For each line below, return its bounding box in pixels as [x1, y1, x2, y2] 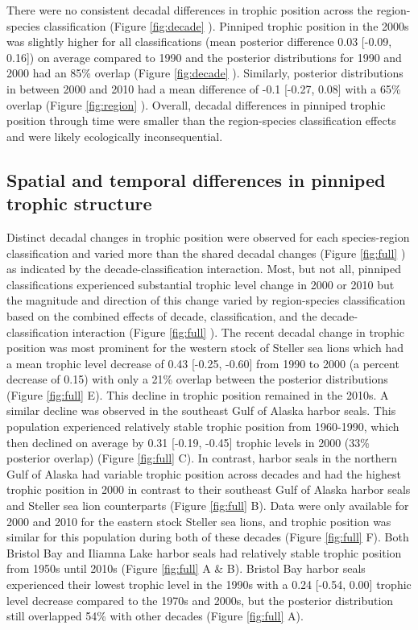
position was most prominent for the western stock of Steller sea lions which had [6, 339, 404, 356]
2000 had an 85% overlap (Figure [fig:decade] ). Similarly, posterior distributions [6, 64, 404, 81]
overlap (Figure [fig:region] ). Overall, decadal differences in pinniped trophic [6, 96, 386, 113]
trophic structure [6, 191, 152, 216]
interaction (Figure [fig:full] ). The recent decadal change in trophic [72, 323, 405, 340]
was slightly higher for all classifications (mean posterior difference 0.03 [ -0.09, [6, 33, 392, 50]
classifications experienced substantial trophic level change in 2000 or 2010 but [6, 276, 395, 292]
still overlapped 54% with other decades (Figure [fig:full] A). [6, 607, 304, 624]
